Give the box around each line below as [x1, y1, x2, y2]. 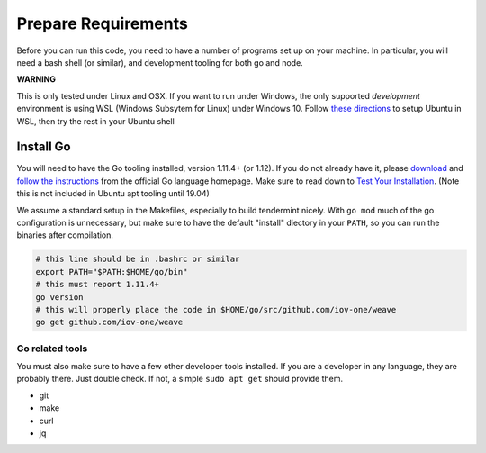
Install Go [16, 140, 71, 155]
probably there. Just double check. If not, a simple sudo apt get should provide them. [16, 374, 344, 385]
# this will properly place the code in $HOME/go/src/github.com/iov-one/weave [35, 304, 397, 314]
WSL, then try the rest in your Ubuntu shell [16, 115, 175, 126]
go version [35, 292, 84, 302]
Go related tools [16, 342, 88, 355]
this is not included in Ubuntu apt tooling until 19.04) [16, 188, 211, 199]
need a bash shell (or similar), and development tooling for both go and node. [16, 57, 303, 68]
